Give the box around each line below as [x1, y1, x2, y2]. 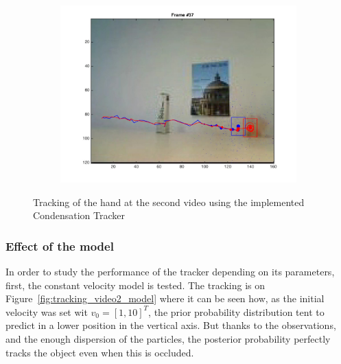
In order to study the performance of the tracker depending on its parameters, [5, 264, 335, 278]
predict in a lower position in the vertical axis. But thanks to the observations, [5, 318, 336, 332]
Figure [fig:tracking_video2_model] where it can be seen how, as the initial [5, 291, 325, 306]
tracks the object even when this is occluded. [5, 345, 194, 359]
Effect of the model [5, 237, 114, 254]
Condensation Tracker [33, 208, 125, 223]
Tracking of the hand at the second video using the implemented [33, 194, 305, 209]
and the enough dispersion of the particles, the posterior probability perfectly [5, 331, 331, 345]
